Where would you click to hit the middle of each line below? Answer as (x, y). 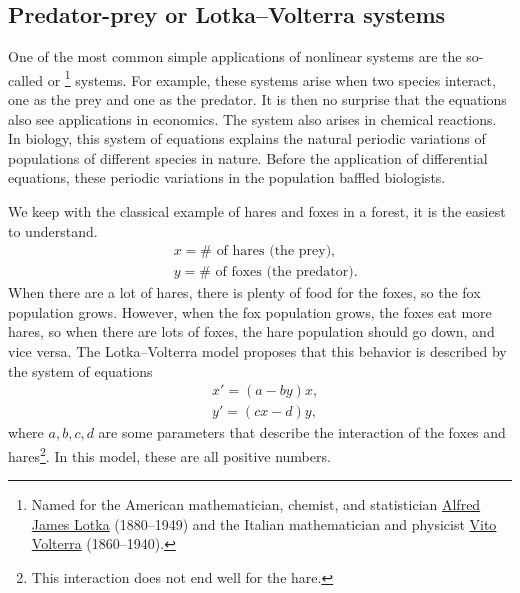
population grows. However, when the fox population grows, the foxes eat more (250, 311)
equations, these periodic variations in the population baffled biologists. (227, 177)
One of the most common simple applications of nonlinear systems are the (235, 56)
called (25, 79)
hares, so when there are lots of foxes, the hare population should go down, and (251, 331)
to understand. (53, 230)
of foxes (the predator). (286, 272)
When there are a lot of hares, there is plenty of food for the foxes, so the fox (244, 292)
